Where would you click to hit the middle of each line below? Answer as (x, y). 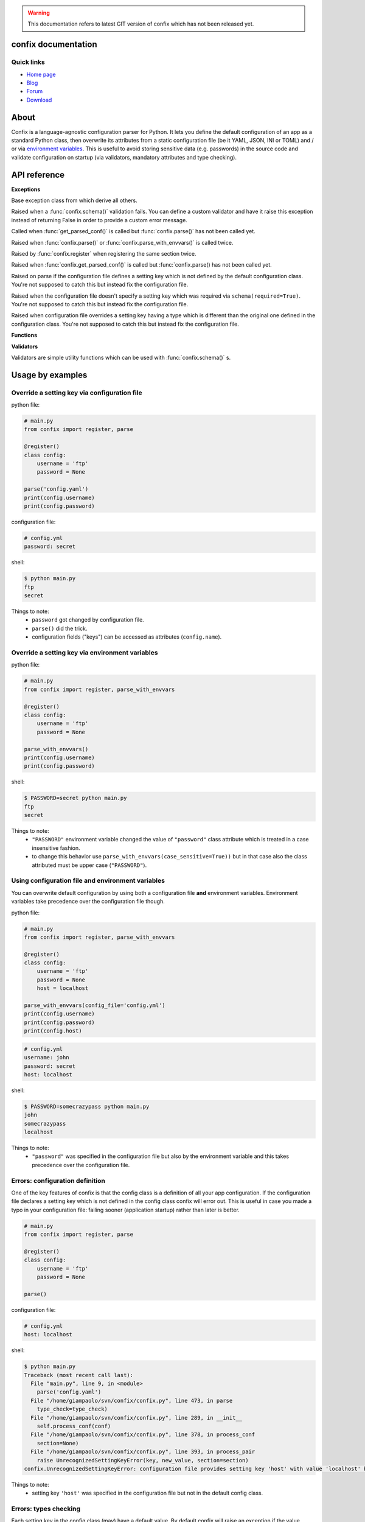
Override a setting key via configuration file (77, 393)
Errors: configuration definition (58, 1180)
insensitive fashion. (56, 848)
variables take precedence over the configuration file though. (88, 902)
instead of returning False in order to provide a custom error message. (99, 220)
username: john (47, 1057)
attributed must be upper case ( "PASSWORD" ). (89, 865)
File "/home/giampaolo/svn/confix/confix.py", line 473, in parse (132, 1401)
